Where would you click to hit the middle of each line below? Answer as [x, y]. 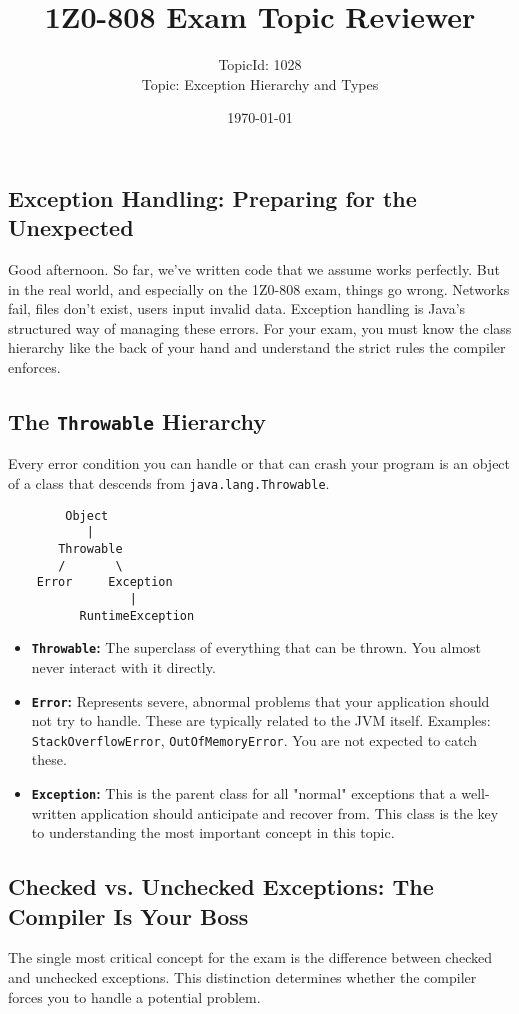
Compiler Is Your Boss [128, 915]
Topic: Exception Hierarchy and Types [260, 83]
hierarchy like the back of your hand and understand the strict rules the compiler [257, 347]
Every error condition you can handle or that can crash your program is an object [259, 463]
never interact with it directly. [123, 666]
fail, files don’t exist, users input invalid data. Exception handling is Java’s [237, 308]
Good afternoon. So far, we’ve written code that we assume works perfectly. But [254, 269]
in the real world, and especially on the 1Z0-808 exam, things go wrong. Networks [259, 288]
